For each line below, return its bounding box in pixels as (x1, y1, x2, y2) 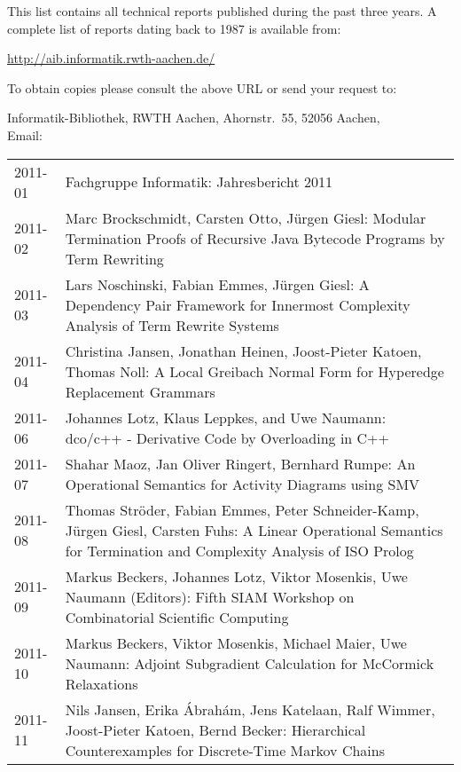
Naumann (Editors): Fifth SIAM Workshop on (65, 586, 355, 607)
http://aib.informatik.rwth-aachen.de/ (7, 49, 215, 67)
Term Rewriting (65, 248, 164, 269)
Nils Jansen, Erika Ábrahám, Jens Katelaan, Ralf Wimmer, (65, 698, 435, 720)
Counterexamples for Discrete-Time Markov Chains (65, 739, 385, 760)
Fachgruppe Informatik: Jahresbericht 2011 (65, 171, 332, 193)
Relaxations (65, 673, 138, 694)
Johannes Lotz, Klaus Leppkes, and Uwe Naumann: (65, 406, 387, 428)
